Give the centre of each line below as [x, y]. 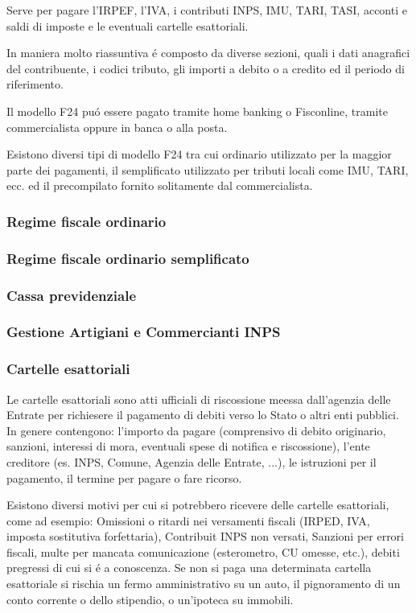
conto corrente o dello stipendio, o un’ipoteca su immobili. [150, 599]
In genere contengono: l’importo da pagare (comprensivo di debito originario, [196, 430]
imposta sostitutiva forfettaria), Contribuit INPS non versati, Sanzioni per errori [206, 536]
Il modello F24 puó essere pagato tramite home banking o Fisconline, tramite [197, 111]
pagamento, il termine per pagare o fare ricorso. [124, 477]
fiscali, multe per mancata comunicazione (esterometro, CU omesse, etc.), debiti [203, 551]
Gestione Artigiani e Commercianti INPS [144, 332]
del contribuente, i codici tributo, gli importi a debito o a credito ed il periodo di [206, 68]
